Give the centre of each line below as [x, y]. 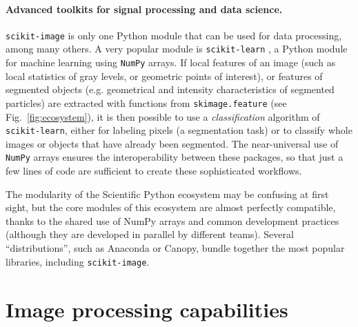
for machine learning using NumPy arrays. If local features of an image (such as [171, 62]
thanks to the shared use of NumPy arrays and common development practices [172, 220]
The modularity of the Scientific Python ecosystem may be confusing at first [167, 194]
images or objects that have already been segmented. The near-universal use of [172, 143]
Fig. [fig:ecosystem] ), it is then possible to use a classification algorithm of [163, 116]
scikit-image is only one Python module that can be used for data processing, [174, 35]
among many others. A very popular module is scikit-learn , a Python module [177, 49]
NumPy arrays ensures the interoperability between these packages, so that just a [175, 157]
